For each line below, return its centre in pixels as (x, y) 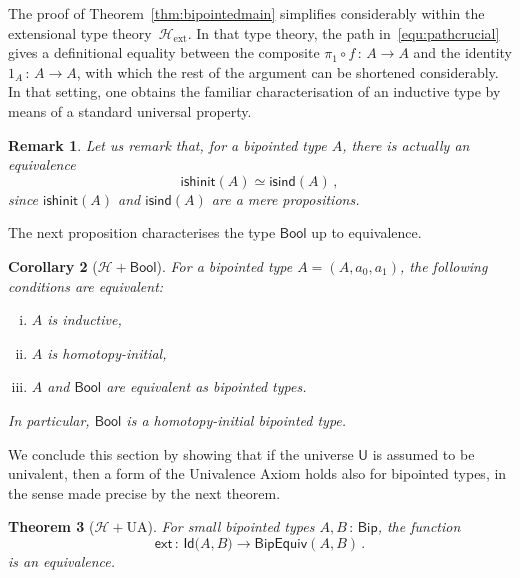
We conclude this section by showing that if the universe (181, 453)
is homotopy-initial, (107, 352)
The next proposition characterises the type (142, 232)
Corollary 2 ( (53, 265)
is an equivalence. (62, 560)
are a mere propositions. (285, 198)
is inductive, (84, 319)
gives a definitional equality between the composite (164, 52)
